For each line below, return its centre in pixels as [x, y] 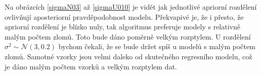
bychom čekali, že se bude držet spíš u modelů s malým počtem [157, 46]
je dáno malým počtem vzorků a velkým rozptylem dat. [91, 66]
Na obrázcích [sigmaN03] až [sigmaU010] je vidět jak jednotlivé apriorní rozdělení [131, 7]
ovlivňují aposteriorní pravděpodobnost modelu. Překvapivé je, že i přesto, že [124, 16]
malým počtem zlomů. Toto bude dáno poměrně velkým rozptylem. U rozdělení [128, 36]
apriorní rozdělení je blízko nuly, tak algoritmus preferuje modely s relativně [122, 27]
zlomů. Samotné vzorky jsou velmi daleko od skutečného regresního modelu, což [128, 56]
